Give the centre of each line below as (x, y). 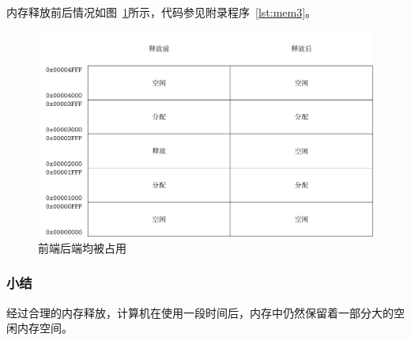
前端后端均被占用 (82, 247)
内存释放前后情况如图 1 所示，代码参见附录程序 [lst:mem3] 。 (162, 12)
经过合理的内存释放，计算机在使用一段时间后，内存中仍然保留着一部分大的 (200, 312)
